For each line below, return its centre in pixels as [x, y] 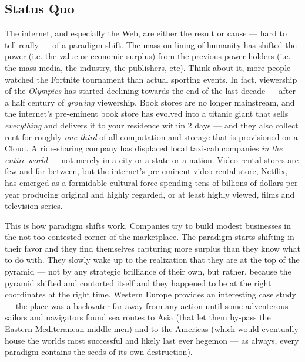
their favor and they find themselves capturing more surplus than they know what [152, 248]
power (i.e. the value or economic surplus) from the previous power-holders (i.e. [148, 56]
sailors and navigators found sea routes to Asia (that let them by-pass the [138, 317]
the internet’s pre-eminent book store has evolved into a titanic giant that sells [147, 114]
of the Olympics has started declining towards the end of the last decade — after [150, 91]
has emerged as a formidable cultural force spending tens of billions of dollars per [151, 182]
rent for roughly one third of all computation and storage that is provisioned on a [151, 136]
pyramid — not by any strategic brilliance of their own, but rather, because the [148, 271]
